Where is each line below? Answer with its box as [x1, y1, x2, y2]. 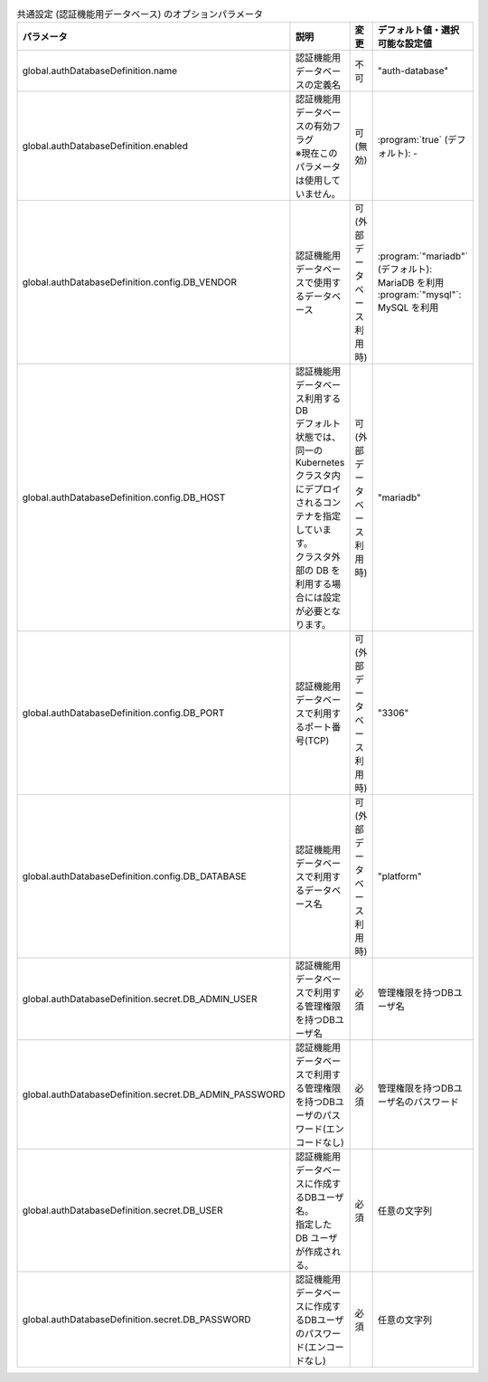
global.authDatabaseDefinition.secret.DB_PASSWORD [22, 1313, 252, 1326]
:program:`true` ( [377, 134, 448, 147]
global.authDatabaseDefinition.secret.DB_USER [22, 1204, 223, 1216]
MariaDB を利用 [377, 277, 445, 289]
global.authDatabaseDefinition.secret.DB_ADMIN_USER [22, 993, 258, 1006]
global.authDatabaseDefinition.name [22, 64, 178, 77]
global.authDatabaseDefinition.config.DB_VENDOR [22, 276, 238, 289]
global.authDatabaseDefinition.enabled [22, 140, 189, 153]
